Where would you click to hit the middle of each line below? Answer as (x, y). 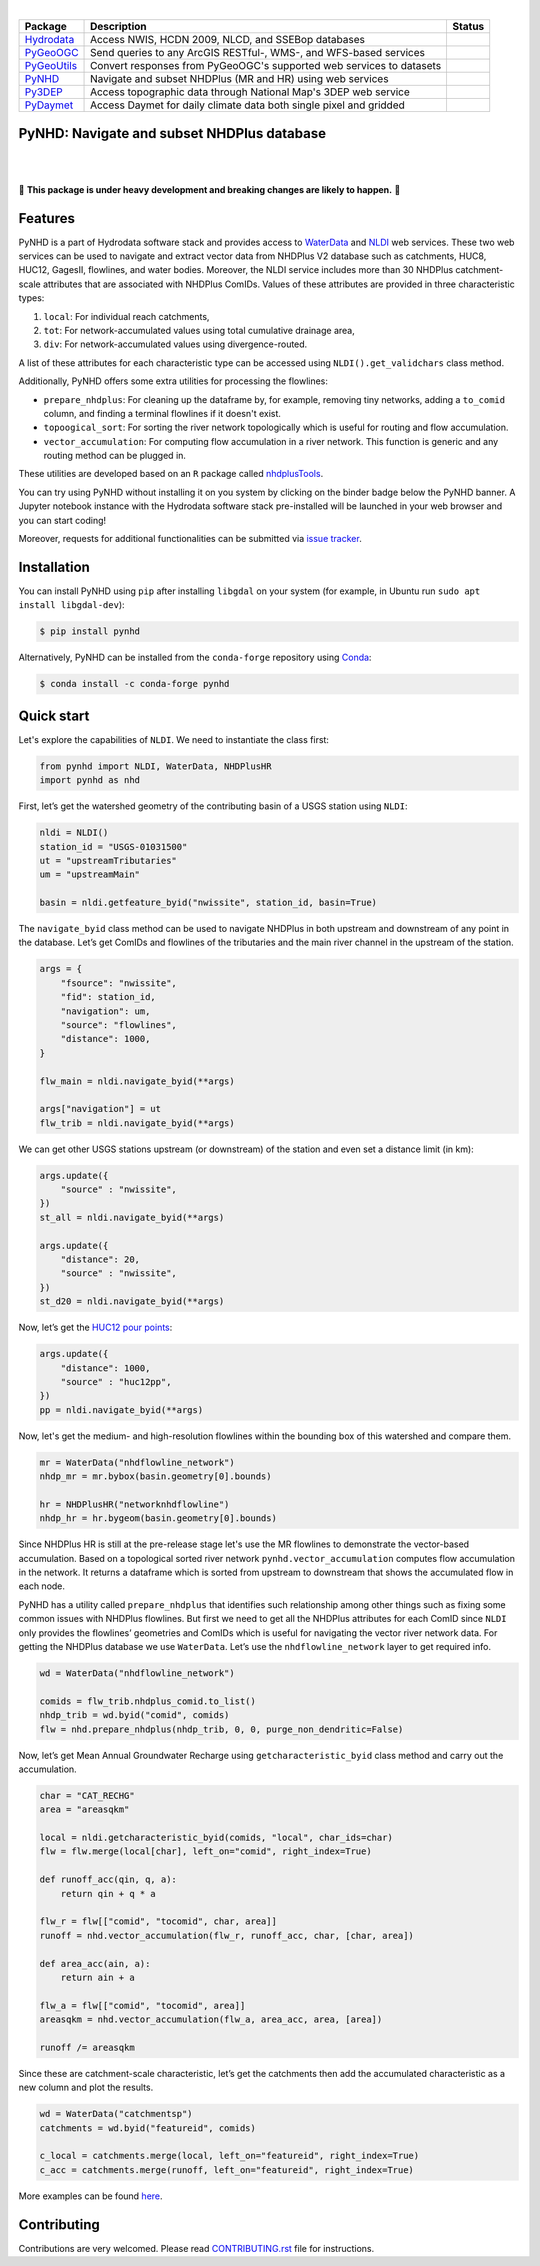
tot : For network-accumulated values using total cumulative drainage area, (199, 330)
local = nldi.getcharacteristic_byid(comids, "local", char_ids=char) (216, 1838)
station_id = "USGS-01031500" (113, 846)
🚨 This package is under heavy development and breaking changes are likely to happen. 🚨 (209, 189)
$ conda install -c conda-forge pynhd (134, 684)
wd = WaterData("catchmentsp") (116, 2114)
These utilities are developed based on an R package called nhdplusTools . (171, 474)
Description (118, 27)
